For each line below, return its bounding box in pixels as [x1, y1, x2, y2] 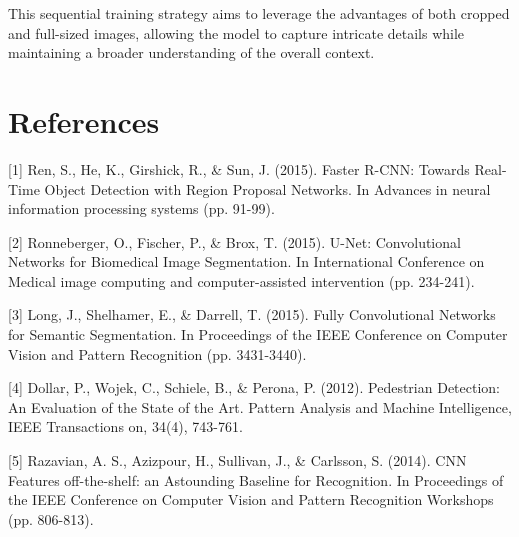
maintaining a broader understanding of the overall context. [8, 42, 375, 63]
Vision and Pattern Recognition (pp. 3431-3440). [8, 343, 307, 364]
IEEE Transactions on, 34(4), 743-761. [8, 416, 243, 437]
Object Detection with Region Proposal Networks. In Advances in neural [44, 178, 491, 199]
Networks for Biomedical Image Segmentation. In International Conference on [8, 251, 485, 272]
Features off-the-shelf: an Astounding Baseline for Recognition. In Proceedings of [8, 469, 504, 490]
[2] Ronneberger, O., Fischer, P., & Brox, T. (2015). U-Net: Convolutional [8, 231, 461, 252]
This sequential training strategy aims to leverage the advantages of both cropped [8, 3, 510, 23]
